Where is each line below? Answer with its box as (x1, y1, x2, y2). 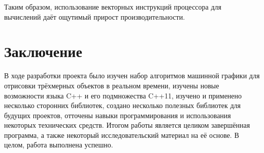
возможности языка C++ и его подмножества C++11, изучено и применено (4, 90, 242, 100)
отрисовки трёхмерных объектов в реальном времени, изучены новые (4, 80, 219, 90)
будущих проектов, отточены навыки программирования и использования (4, 110, 231, 120)
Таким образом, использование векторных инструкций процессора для (4, 2, 221, 12)
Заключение (4, 41, 82, 62)
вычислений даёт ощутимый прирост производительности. (4, 11, 185, 22)
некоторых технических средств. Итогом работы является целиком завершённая (4, 120, 250, 130)
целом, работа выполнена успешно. (4, 139, 113, 150)
